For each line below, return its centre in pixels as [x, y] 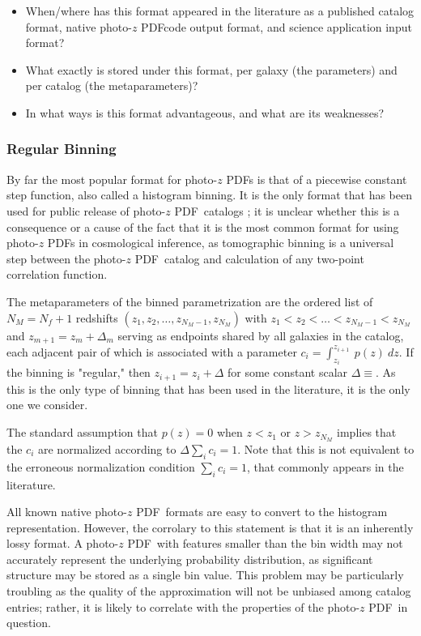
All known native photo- [67, 512]
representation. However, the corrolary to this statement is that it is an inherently [210, 527]
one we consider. [47, 405]
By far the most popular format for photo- [112, 179]
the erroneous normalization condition [101, 466]
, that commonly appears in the [325, 466]
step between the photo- [66, 258]
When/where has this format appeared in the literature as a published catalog [220, 11]
